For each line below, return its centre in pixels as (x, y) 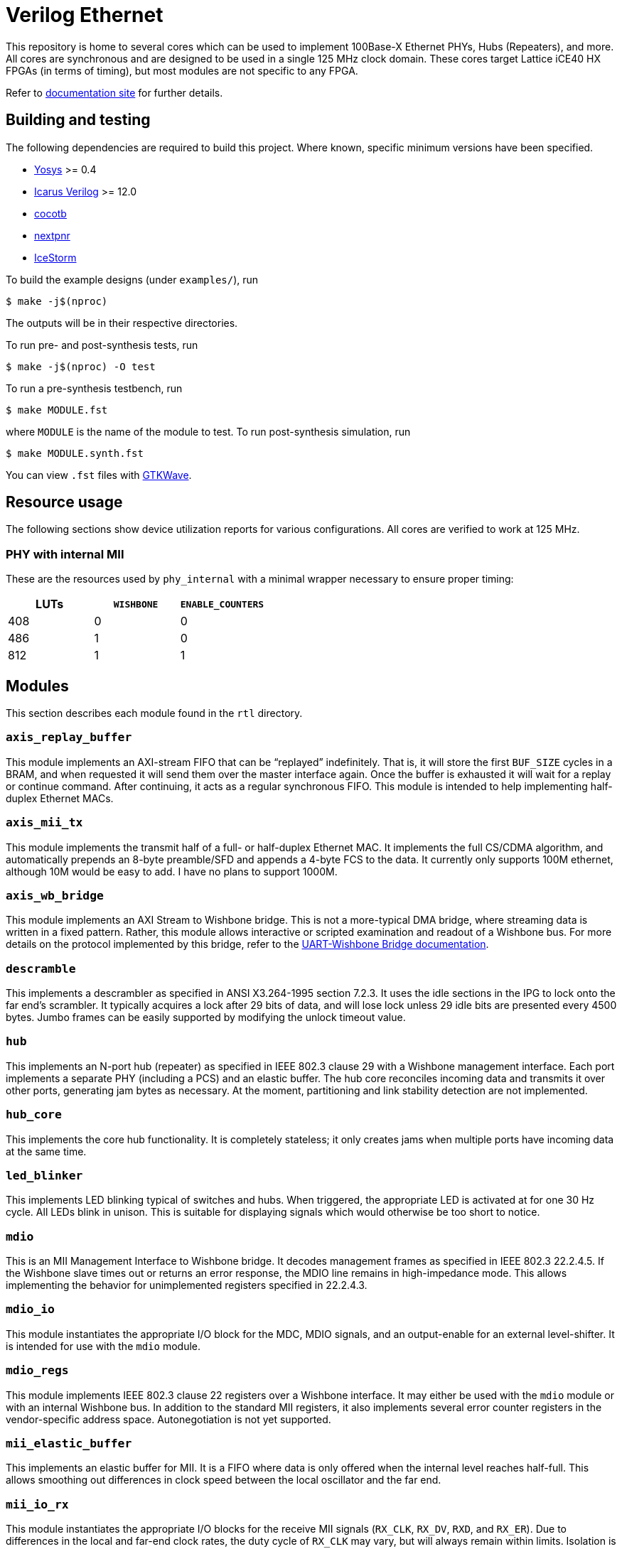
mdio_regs (37, 1371)
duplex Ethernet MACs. (60, 798)
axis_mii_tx (44, 823)
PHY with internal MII (65, 554)
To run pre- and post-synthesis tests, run (102, 345)
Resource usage (64, 502)
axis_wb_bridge (55, 895)
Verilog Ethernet (85, 15)
